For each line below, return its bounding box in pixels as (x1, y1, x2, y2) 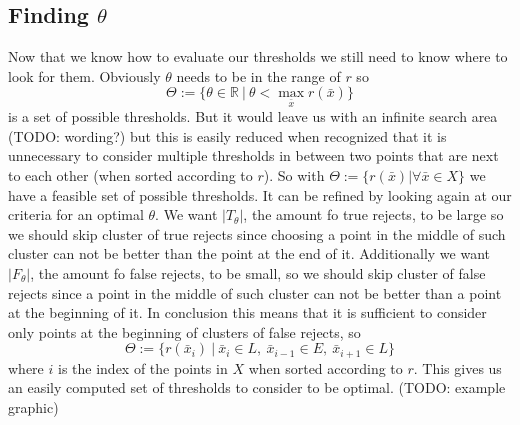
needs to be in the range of (176, 65, 341, 86)
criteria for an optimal (8, 204, 144, 225)
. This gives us (413, 357, 502, 378)
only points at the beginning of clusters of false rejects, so (8, 321, 361, 342)
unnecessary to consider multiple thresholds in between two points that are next (8, 145, 499, 166)
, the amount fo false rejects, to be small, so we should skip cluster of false (30, 262, 486, 283)
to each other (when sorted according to (8, 164, 253, 185)
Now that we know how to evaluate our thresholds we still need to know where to (8, 46, 508, 67)
